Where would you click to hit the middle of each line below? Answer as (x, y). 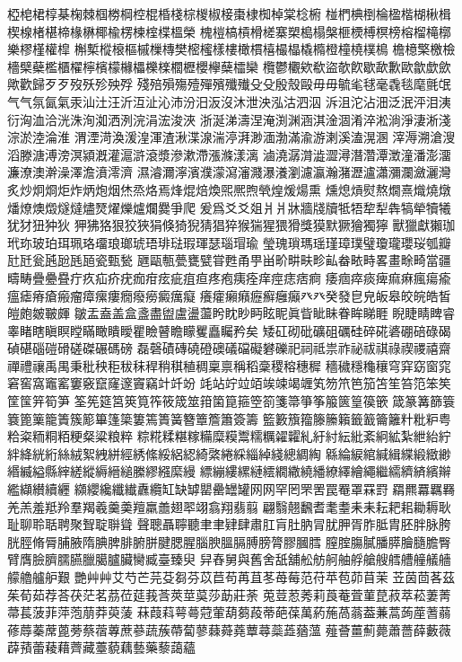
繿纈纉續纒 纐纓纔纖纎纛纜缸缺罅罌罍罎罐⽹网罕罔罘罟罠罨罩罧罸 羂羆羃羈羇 (231, 489)
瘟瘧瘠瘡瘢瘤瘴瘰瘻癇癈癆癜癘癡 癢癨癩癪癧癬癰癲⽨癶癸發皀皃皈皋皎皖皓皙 (229, 295)
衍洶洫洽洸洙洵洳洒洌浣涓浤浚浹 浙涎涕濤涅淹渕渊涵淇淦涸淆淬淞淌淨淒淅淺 (229, 119)
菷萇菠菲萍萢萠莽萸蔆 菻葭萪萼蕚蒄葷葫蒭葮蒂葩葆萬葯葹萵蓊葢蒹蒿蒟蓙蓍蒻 (229, 612)
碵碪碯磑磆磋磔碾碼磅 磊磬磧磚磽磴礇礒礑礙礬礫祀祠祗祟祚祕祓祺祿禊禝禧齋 (229, 348)
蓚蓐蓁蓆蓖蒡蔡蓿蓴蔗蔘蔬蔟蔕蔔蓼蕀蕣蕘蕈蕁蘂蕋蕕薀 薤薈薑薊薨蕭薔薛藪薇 (229, 629)
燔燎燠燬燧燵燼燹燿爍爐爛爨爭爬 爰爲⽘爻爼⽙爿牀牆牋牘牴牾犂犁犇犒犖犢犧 (229, 207)
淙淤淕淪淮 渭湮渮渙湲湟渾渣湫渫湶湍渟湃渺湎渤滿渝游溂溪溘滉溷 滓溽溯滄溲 (231, 137)
